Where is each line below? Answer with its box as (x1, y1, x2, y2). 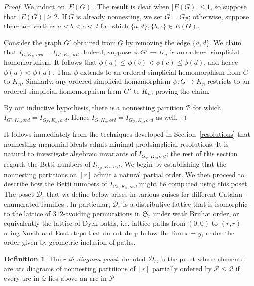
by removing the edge (125, 37, 190, 47)
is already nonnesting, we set (76, 11, 162, 21)
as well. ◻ (156, 112, 187, 122)
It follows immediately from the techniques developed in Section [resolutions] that (4, 129, 250, 139)
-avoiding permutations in (63, 208, 140, 218)
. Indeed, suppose (79, 47, 131, 57)
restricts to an (208, 76, 250, 86)
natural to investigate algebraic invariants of (4, 148, 137, 158)
